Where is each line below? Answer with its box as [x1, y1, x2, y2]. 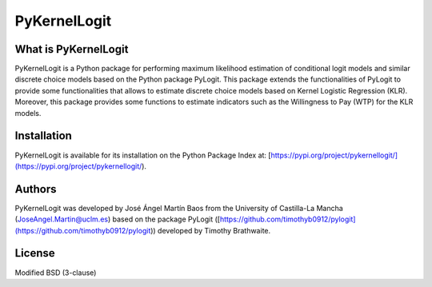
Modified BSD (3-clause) [14, 268, 97, 277]
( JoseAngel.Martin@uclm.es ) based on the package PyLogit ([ [14, 214, 220, 224]
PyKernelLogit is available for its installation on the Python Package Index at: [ [14, 150, 271, 160]
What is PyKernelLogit [14, 42, 129, 56]
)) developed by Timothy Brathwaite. [150, 225, 271, 235]
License [14, 246, 55, 260]
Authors [14, 182, 57, 196]
